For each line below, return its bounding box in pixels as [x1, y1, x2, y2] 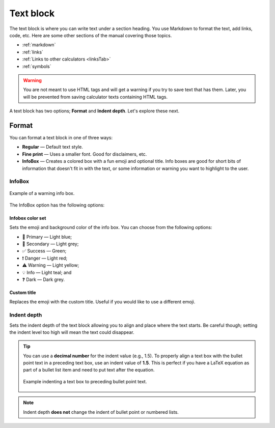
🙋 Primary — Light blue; [22, 234, 72, 240]
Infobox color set [9, 215, 46, 221]
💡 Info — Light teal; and [22, 269, 72, 275]
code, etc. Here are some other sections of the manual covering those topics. [9, 32, 172, 38]
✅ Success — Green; [22, 248, 67, 254]
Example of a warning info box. [9, 190, 75, 196]
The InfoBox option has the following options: [9, 202, 105, 208]
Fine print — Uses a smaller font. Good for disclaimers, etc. [22, 151, 147, 157]
